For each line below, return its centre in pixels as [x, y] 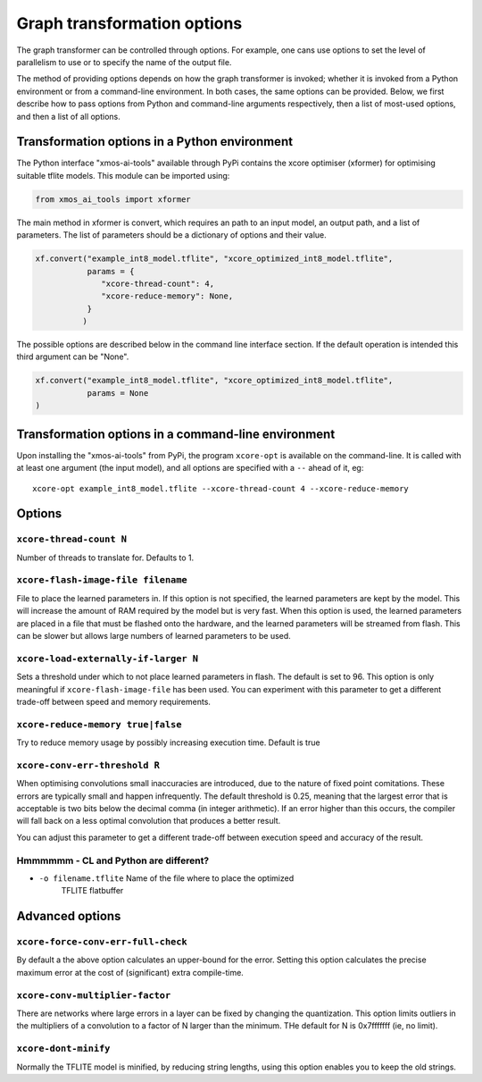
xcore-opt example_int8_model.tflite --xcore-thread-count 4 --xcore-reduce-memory [221, 488]
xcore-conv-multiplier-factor [94, 995]
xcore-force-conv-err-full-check [102, 942]
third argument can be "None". [73, 356]
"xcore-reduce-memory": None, [167, 296]
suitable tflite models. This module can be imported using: [123, 175]
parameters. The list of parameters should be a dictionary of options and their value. [172, 235]
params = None [118, 393]
